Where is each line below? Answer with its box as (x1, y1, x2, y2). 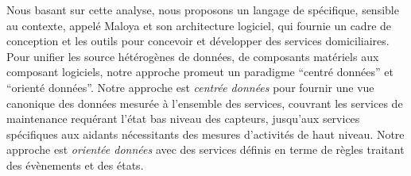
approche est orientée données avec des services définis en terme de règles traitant (6, 141, 405, 158)
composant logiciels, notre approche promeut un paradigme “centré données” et (6, 63, 394, 80)
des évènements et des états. (6, 156, 144, 173)
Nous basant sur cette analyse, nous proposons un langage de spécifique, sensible (6, 2, 399, 17)
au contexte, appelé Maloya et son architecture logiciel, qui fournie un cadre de (6, 17, 392, 33)
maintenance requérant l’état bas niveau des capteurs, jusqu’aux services (6, 110, 360, 127)
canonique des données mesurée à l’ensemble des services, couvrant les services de (6, 94, 403, 111)
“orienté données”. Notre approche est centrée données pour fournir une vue (6, 78, 374, 95)
